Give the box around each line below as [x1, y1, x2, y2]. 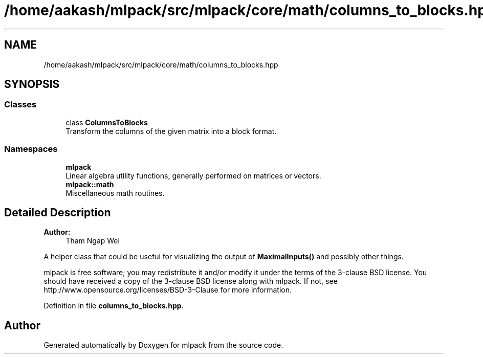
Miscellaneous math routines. [65, 188, 165, 197]
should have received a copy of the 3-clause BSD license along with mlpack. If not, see [43, 277, 338, 286]
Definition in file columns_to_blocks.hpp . [43, 301, 184, 310]
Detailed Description [4, 206, 111, 219]
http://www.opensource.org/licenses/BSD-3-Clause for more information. [43, 285, 292, 295]
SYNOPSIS [4, 78, 60, 91]
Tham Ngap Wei [65, 236, 120, 245]
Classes [4, 99, 37, 110]
